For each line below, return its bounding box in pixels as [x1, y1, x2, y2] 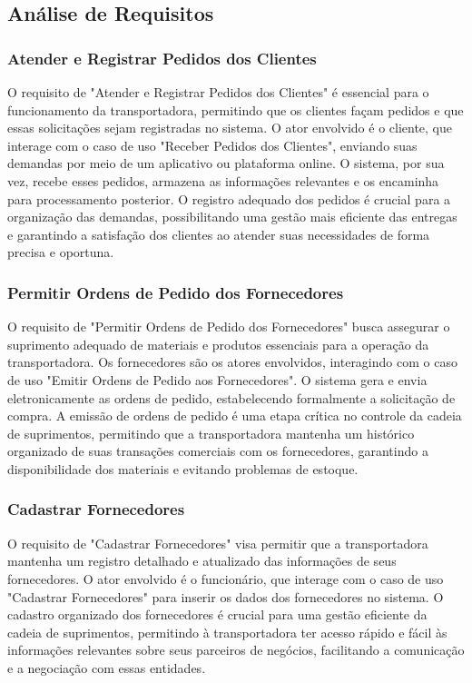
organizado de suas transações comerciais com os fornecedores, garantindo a [7, 441, 428, 460]
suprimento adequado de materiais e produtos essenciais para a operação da [7, 334, 429, 353]
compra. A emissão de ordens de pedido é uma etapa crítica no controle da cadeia [7, 406, 462, 425]
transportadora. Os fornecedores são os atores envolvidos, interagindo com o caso [7, 352, 457, 371]
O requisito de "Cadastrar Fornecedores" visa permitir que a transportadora [7, 533, 428, 552]
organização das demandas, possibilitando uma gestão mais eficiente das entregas [7, 207, 457, 226]
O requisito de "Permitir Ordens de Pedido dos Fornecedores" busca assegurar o [7, 317, 450, 336]
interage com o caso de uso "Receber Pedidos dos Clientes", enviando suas [7, 135, 418, 154]
